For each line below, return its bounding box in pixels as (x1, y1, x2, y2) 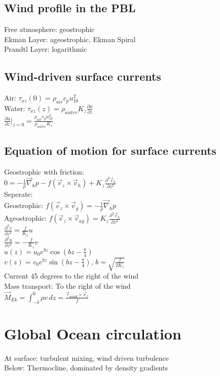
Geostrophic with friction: (4, 166, 84, 177)
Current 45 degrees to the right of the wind (4, 270, 139, 281)
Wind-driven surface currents (4, 69, 161, 84)
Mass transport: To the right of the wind (4, 280, 131, 291)
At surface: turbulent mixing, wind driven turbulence (4, 352, 169, 363)
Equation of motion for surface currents (4, 142, 216, 158)
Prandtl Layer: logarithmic (4, 44, 87, 54)
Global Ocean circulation (4, 323, 181, 344)
